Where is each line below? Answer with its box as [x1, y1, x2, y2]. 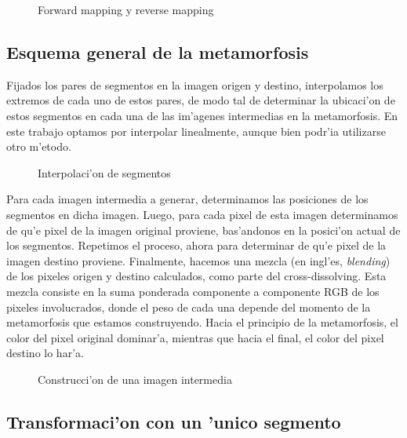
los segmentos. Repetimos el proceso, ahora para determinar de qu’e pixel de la [6, 237, 387, 254]
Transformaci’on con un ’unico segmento [6, 409, 341, 433]
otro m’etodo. [6, 138, 71, 155]
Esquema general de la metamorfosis [6, 39, 309, 64]
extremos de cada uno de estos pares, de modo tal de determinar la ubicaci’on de [6, 92, 395, 108]
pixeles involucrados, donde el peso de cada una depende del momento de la [6, 298, 371, 315]
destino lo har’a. [6, 345, 84, 361]
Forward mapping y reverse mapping [38, 2, 214, 17]
